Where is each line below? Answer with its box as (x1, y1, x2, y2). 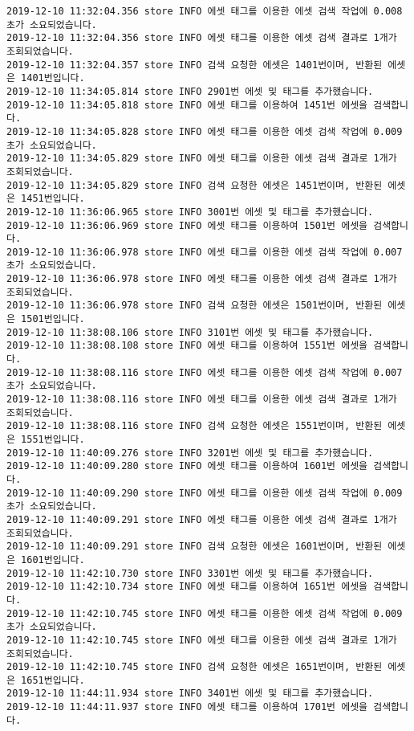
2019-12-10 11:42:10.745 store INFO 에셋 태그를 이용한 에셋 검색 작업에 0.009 (6, 607, 403, 619)
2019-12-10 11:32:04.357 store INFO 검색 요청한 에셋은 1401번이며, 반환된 (6, 59, 383, 71)
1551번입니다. (21, 434, 85, 445)
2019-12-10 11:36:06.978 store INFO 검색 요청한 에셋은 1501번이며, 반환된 (6, 300, 383, 312)
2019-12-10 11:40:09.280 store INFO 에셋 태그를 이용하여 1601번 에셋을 (6, 460, 368, 472)
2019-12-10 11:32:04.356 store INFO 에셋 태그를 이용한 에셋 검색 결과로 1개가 (6, 32, 397, 44)
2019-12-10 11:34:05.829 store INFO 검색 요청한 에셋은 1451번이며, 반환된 (6, 179, 383, 191)
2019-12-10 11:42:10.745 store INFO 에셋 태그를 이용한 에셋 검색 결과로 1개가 (6, 634, 397, 646)
